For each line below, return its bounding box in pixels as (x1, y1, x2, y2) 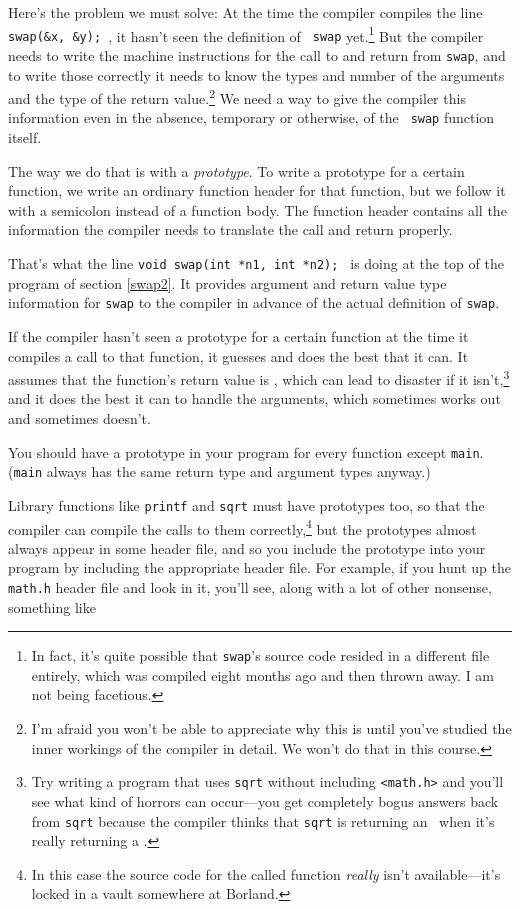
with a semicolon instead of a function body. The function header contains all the (8, 199, 507, 220)
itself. (8, 127, 42, 148)
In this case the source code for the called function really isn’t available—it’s (31, 863, 501, 884)
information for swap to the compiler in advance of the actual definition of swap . (8, 292, 500, 313)
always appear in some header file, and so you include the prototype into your (8, 537, 486, 558)
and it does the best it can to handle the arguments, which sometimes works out (8, 388, 501, 409)
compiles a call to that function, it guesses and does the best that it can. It (8, 345, 469, 366)
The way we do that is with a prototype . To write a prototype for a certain (8, 160, 465, 181)
